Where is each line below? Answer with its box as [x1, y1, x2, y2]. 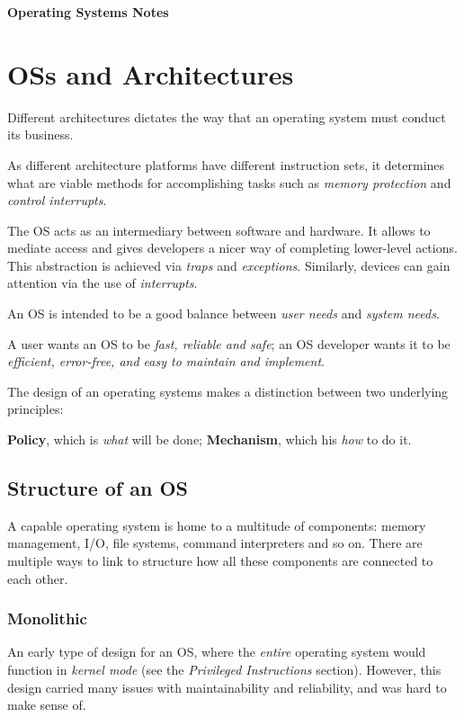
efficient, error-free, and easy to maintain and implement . [7, 352, 325, 371]
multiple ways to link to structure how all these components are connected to [7, 551, 433, 570]
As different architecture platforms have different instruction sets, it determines [7, 155, 445, 174]
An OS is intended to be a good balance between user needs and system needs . [7, 304, 440, 323]
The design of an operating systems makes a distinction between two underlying [7, 381, 449, 400]
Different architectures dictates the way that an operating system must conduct [7, 107, 446, 126]
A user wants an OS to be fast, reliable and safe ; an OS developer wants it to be [7, 334, 451, 353]
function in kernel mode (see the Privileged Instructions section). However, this [7, 660, 442, 679]
